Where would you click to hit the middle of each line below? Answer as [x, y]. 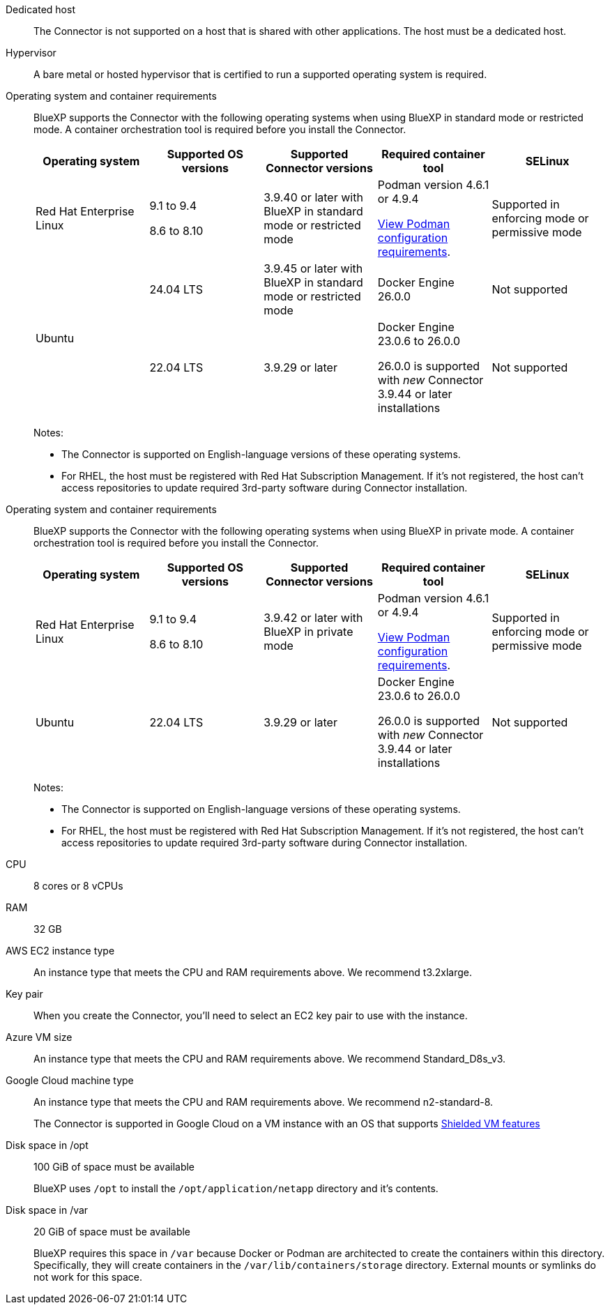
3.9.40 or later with [313, 197]
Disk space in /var [47, 1210]
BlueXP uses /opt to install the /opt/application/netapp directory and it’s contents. [236, 1188]
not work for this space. [88, 1277]
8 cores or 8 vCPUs [78, 886]
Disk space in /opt [47, 1145]
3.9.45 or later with [313, 268]
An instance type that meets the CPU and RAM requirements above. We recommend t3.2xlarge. [253, 972]
